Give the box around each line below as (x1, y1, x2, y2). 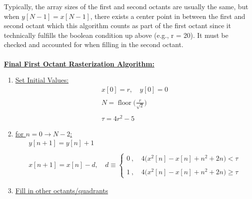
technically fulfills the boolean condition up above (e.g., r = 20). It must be (4, 30, 229, 40)
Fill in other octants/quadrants (15, 185, 108, 196)
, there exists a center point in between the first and (90, 11, 245, 21)
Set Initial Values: (15, 75, 69, 85)
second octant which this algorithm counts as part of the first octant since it (4, 20, 231, 31)
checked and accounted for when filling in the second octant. (4, 39, 184, 50)
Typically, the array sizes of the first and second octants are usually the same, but (4, 1, 249, 11)
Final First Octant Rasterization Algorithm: (4, 58, 154, 68)
